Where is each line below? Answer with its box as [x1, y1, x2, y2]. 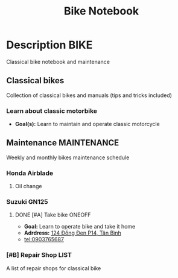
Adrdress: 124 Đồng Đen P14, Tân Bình [24, 229, 122, 236]
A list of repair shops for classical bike [6, 264, 101, 272]
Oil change [14, 183, 42, 190]
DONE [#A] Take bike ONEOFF [14, 211, 91, 218]
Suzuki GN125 [6, 198, 48, 206]
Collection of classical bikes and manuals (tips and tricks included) [6, 92, 172, 99]
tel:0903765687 [24, 236, 65, 243]
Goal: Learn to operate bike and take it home [24, 223, 136, 230]
